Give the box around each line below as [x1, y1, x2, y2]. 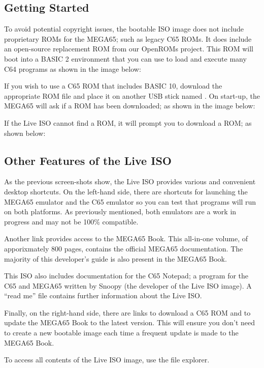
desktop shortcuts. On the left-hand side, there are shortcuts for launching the [4, 186, 248, 196]
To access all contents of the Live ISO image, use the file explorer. [4, 354, 210, 365]
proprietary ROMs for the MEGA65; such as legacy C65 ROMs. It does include [4, 33, 252, 44]
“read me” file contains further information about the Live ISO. [4, 290, 202, 301]
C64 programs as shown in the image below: [4, 63, 141, 74]
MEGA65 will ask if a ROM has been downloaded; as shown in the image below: [4, 100, 255, 111]
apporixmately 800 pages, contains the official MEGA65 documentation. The [4, 243, 243, 253]
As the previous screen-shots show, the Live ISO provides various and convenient [4, 176, 256, 187]
